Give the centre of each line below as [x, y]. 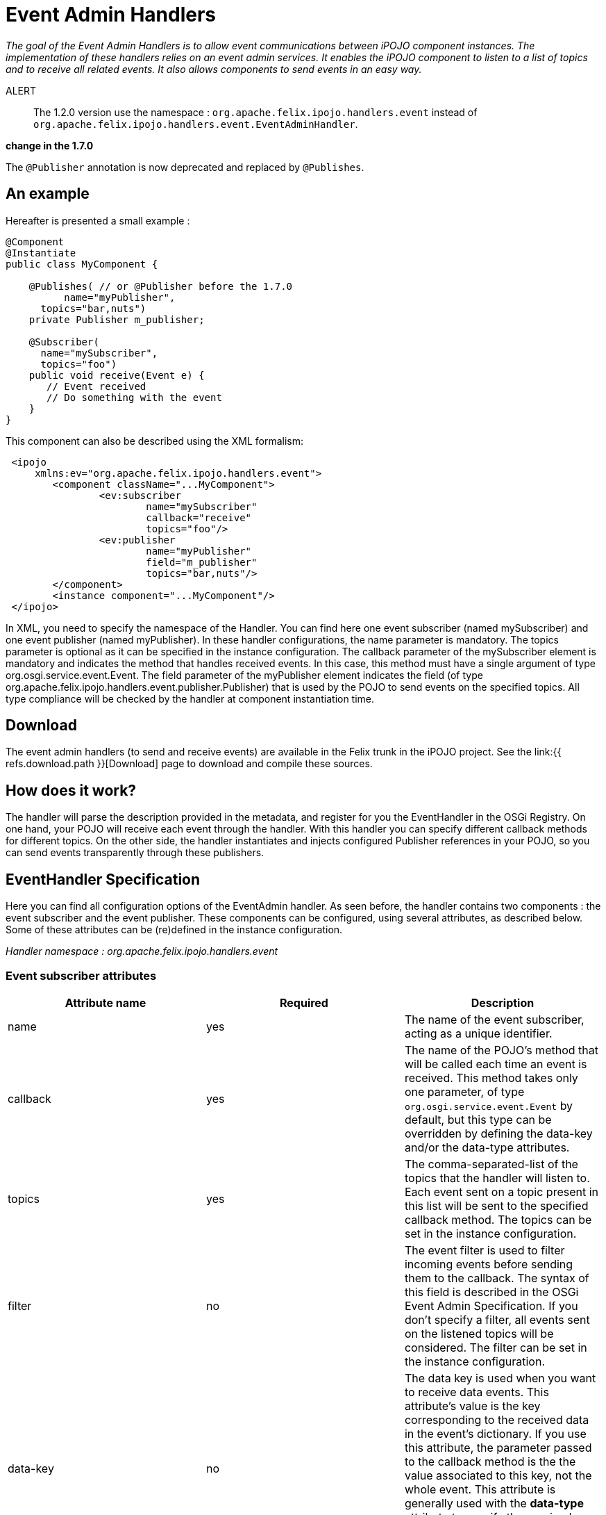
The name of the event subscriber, [494, 1019]
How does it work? [71, 790]
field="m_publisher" [202, 562]
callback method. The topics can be [498, 1219]
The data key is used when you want [500, 1378]
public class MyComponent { [82, 264]
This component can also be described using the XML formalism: [155, 441]
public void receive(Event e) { [117, 375]
